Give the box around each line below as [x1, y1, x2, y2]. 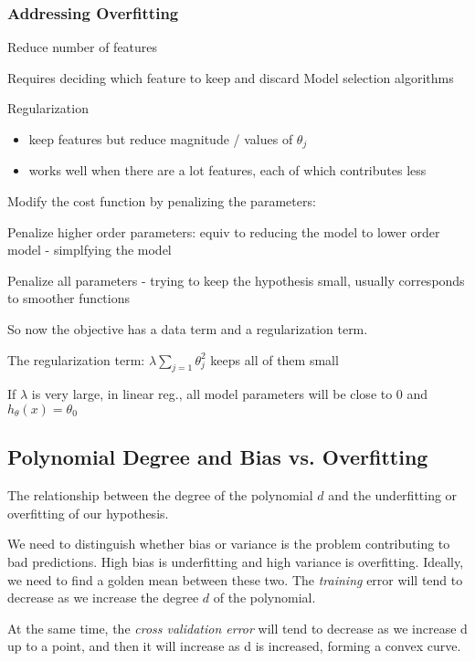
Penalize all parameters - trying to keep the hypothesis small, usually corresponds [7, 270, 465, 289]
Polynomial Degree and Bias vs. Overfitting [7, 443, 428, 471]
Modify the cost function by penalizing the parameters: [7, 192, 316, 211]
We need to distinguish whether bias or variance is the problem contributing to [7, 534, 450, 553]
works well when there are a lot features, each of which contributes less [28, 161, 427, 180]
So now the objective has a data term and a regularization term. [7, 320, 368, 339]
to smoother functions [7, 289, 130, 308]
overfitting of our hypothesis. [7, 503, 169, 522]
